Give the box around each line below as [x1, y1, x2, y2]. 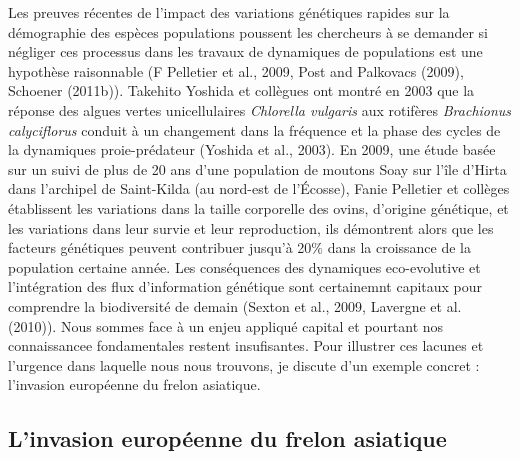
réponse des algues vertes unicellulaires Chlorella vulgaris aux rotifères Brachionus [8, 99, 512, 120]
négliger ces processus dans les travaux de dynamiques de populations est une [8, 41, 483, 62]
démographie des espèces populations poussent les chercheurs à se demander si [8, 21, 488, 42]
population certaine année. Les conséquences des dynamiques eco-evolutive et [8, 256, 481, 277]
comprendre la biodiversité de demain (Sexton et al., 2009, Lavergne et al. [8, 295, 462, 316]
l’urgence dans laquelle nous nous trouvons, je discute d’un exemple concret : [8, 354, 480, 375]
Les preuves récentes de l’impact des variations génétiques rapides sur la [8, 2, 450, 22]
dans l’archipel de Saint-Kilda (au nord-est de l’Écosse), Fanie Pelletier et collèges [8, 178, 510, 199]
